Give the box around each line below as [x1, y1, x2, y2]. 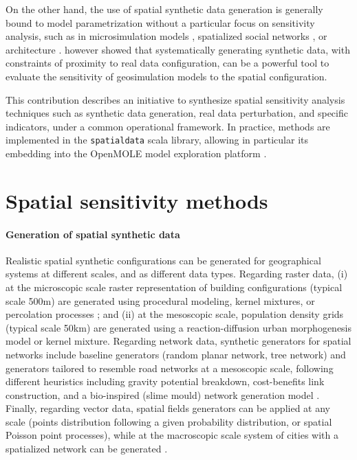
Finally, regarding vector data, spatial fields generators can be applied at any [6, 401, 330, 415]
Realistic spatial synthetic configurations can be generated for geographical [6, 253, 321, 267]
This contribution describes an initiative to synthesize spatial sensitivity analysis [6, 92, 345, 106]
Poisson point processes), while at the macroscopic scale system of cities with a [6, 428, 338, 442]
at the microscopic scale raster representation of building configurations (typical [6, 279, 343, 294]
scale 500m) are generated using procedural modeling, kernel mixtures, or [6, 293, 315, 308]
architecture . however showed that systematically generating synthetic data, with [6, 42, 350, 56]
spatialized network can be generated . [6, 441, 168, 456]
